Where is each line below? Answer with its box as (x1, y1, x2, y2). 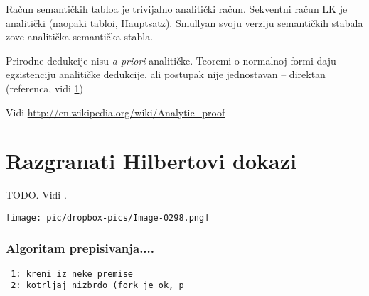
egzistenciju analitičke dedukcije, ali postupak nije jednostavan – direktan (6, 67, 326, 82)
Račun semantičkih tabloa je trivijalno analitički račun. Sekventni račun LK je (6, 1, 348, 16)
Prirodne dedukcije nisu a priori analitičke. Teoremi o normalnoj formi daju (6, 53, 336, 67)
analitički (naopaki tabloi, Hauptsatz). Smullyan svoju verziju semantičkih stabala (6, 15, 363, 30)
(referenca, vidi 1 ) (6, 80, 83, 95)
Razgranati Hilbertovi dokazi (6, 146, 296, 175)
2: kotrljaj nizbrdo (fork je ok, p (11, 280, 184, 291)
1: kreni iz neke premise (11, 268, 133, 279)
